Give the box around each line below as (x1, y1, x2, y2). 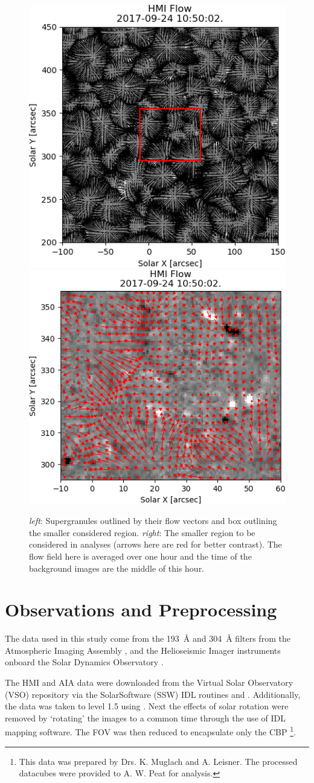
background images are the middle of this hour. (29, 561, 205, 574)
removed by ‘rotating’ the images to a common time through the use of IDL (5, 711, 286, 724)
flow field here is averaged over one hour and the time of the (29, 549, 252, 562)
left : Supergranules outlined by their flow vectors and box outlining (29, 514, 277, 527)
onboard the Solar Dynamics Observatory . (5, 656, 164, 668)
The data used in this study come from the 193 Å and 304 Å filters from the (5, 632, 290, 645)
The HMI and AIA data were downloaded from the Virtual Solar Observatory (5, 676, 293, 688)
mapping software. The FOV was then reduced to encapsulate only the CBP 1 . (5, 724, 296, 738)
